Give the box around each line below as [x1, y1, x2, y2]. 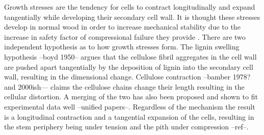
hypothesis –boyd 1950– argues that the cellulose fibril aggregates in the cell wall [4, 51, 257, 62]
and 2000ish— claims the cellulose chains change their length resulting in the [4, 81, 245, 92]
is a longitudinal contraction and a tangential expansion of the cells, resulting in [4, 111, 254, 122]
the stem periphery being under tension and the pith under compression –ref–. [4, 121, 249, 132]
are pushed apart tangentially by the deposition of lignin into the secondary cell [4, 61, 253, 72]
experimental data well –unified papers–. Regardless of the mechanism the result [4, 101, 255, 112]
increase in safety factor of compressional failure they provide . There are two [4, 31, 246, 42]
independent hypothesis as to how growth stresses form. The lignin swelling [4, 41, 240, 52]
